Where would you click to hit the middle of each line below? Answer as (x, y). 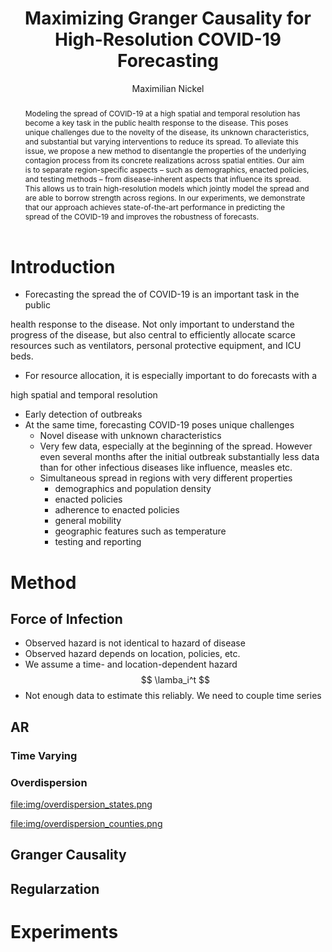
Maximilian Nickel (168, 88)
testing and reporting (98, 542)
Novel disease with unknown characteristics (130, 436)
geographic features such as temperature (140, 531)
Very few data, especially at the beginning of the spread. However (176, 446)
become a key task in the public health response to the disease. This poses (156, 122)
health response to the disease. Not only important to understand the (152, 324)
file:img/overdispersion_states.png (81, 804)
